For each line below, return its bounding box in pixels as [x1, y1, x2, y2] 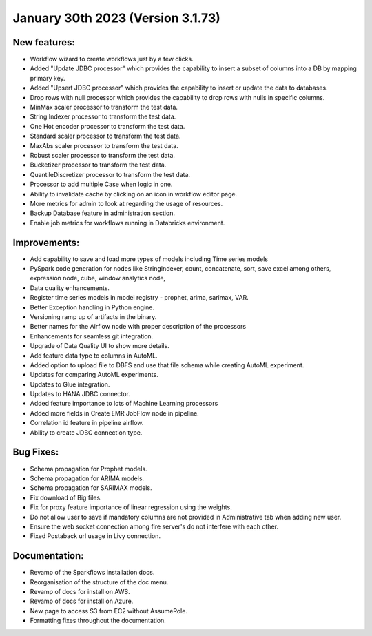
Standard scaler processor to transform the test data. [30, 132, 181, 141]
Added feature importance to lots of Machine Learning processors [30, 400, 218, 408]
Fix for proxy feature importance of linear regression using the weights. [30, 503, 232, 511]
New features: [12, 37, 75, 48]
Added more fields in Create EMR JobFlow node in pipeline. [30, 409, 199, 417]
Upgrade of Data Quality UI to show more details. [30, 342, 169, 350]
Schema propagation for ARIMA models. [30, 474, 145, 482]
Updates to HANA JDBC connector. [30, 390, 131, 398]
